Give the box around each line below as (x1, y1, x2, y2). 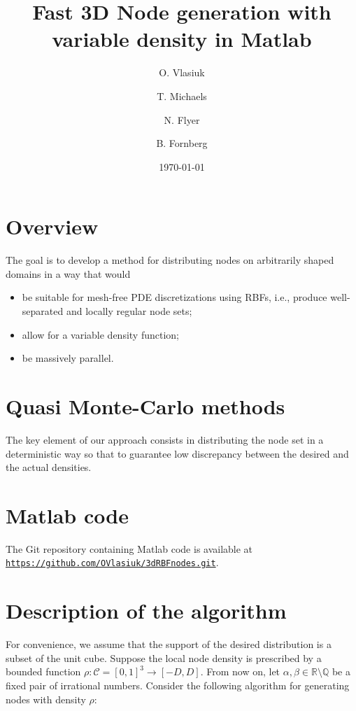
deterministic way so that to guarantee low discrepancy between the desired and (6, 446, 349, 460)
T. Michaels (157, 88, 207, 103)
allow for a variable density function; (22, 327, 179, 342)
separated (22, 304, 64, 318)
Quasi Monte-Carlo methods (6, 391, 285, 420)
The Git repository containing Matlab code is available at (6, 541, 253, 556)
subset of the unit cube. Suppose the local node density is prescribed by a (6, 650, 322, 665)
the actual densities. (6, 460, 92, 474)
